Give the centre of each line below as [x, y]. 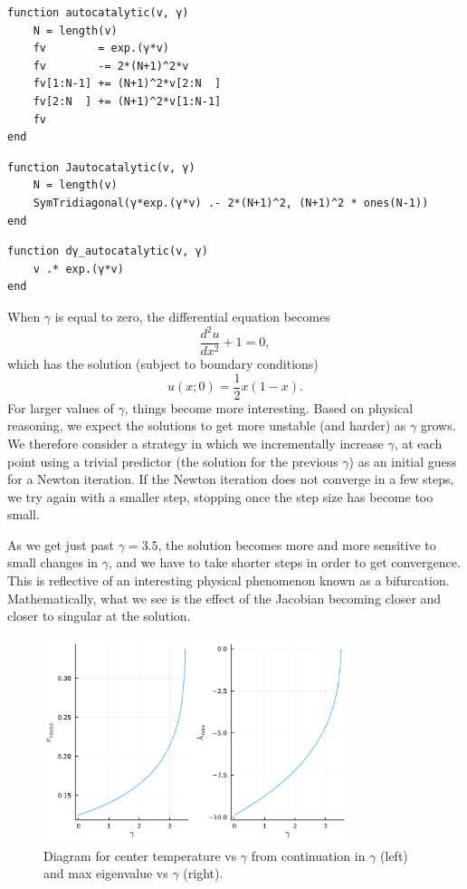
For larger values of [61, 407]
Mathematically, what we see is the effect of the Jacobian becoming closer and [224, 598]
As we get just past [61, 544]
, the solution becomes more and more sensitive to [297, 544]
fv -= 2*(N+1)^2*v [111, 66]
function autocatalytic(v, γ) [98, 13]
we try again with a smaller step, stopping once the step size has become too [220, 496]
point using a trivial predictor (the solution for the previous [173, 461]
